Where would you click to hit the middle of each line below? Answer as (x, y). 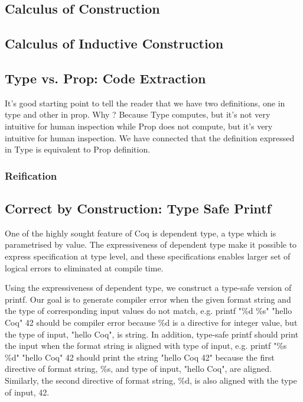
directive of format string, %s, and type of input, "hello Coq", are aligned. (138, 369)
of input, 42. (27, 392)
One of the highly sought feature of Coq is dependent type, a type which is (141, 233)
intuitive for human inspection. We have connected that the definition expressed (150, 137)
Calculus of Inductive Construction (114, 43)
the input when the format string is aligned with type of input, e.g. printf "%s (146, 346)
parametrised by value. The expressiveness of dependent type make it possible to (151, 244)
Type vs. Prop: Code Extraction (105, 78)
